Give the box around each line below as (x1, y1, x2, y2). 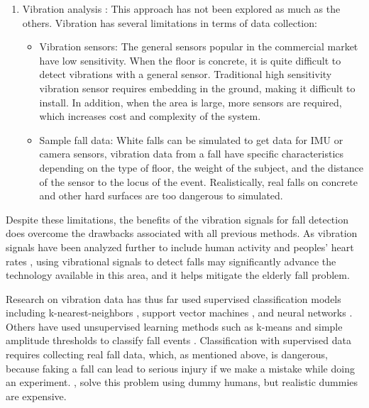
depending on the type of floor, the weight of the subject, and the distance (39, 160, 363, 175)
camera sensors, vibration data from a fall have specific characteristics (39, 146, 344, 161)
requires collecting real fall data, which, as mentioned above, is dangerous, (6, 347, 328, 362)
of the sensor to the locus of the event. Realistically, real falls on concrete (39, 174, 358, 189)
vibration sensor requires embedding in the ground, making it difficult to (39, 80, 356, 95)
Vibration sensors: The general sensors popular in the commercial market (39, 39, 358, 54)
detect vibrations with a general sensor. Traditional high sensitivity (39, 67, 332, 82)
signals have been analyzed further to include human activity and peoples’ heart (6, 239, 354, 254)
